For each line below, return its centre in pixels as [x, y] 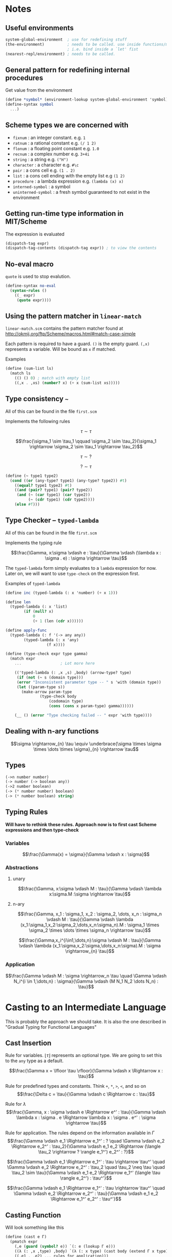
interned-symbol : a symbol [41, 186]
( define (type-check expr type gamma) [47, 654]
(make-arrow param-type [47, 692]
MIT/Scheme [26, 222]
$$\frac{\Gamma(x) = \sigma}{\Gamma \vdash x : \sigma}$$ [86, 854]
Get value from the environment [39, 90]
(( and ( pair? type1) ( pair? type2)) [54, 490]
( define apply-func [26, 630]
